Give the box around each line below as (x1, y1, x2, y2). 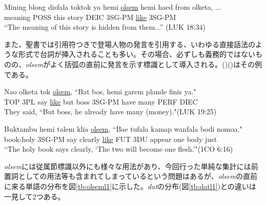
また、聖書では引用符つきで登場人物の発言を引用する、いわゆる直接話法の (4, 38, 255, 49)
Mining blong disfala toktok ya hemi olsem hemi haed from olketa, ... (4, 2, 221, 12)
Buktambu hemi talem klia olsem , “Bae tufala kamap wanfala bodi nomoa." (4, 123, 242, 134)
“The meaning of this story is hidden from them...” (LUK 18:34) (4, 22, 206, 32)
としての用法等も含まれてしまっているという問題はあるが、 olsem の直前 (18, 171, 257, 181)
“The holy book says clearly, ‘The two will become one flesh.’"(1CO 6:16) (4, 143, 233, 154)
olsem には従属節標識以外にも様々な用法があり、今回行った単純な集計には (4, 160, 251, 171)
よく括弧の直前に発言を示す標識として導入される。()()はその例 (50, 58, 262, 69)
